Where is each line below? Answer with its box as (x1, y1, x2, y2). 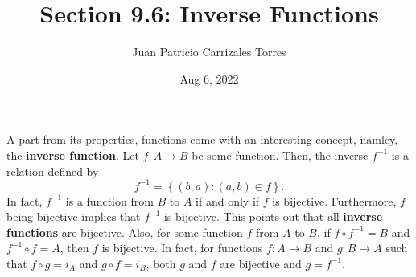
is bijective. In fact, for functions (101, 239, 263, 256)
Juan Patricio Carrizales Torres (132, 43, 286, 60)
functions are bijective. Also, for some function (6, 223, 243, 240)
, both (146, 255, 176, 271)
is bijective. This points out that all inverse (164, 208, 383, 225)
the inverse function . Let (6, 146, 139, 163)
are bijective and (220, 255, 302, 271)
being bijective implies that (6, 208, 141, 225)
